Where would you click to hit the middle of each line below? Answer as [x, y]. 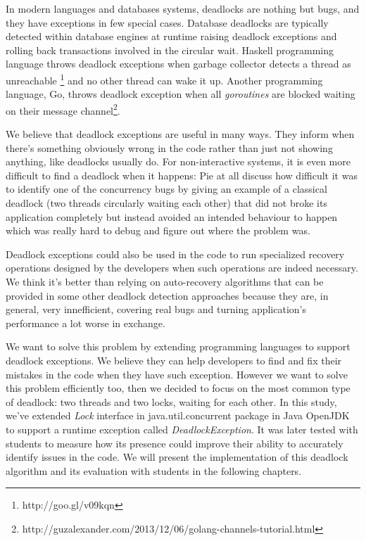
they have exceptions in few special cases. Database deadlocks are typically [167, 22]
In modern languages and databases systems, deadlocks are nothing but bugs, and [183, 8]
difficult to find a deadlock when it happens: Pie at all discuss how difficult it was [182, 175]
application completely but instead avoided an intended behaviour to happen [172, 216]
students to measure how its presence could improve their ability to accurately [175, 443]
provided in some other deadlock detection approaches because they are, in [167, 295]
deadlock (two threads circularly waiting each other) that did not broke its [166, 203]
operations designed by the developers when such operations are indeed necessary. [182, 268]
